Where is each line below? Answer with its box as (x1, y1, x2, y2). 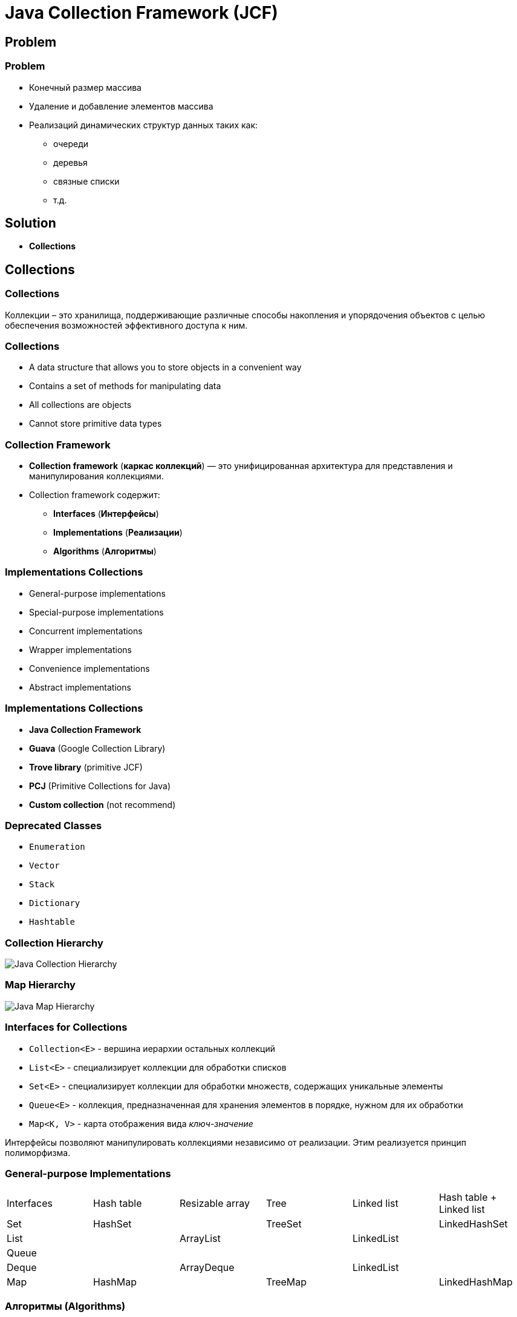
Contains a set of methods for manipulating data (29, 381, 221, 392)
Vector (29, 861, 60, 871)
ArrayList (179, 1232, 221, 1245)
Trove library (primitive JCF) (29, 761, 143, 772)
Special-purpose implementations (29, 606, 164, 617)
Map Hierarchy (5, 979, 76, 991)
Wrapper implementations (29, 644, 132, 655)
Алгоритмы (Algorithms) (5, 1299, 126, 1312)
